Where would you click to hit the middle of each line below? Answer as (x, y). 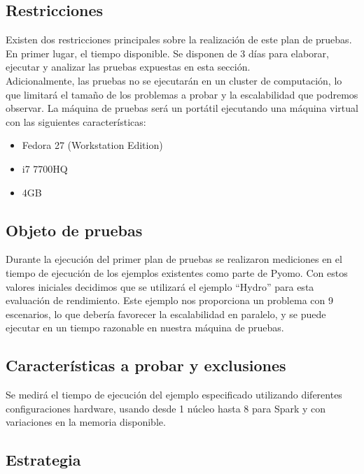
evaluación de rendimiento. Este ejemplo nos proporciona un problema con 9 (169, 300)
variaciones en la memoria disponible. (86, 422)
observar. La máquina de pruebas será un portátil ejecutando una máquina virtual (182, 108)
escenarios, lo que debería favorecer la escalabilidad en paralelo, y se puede (166, 314)
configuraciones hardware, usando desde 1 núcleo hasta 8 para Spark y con (166, 408)
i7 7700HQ (45, 168)
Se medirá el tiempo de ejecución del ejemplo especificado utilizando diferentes (174, 395)
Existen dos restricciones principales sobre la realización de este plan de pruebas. (179, 39)
